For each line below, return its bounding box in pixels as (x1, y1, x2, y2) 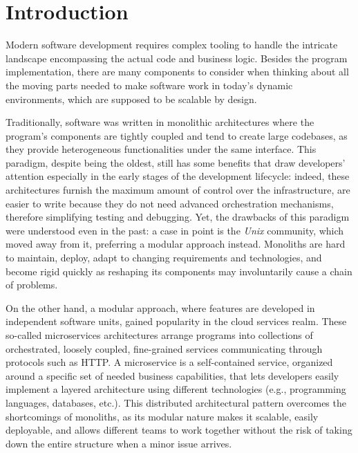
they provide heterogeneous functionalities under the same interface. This (6, 142, 317, 156)
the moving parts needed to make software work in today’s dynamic (6, 77, 293, 92)
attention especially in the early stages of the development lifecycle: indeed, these (6, 169, 350, 183)
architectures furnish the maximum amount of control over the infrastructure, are (6, 183, 350, 197)
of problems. (6, 277, 58, 292)
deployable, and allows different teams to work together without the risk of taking (6, 423, 352, 437)
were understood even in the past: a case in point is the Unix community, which (6, 223, 344, 237)
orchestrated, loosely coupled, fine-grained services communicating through (6, 341, 323, 355)
